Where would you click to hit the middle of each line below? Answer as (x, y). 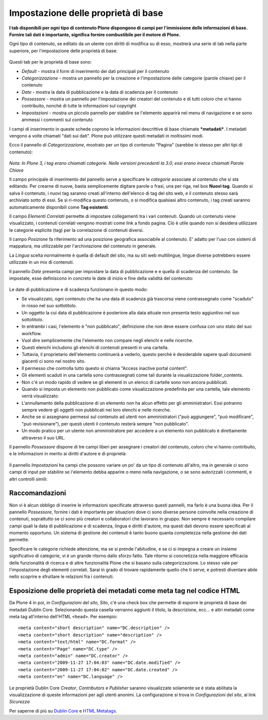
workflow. (32, 333)
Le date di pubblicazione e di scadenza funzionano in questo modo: (78, 289)
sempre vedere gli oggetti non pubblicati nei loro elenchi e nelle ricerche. (96, 410)
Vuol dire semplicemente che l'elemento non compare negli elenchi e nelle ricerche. (107, 341)
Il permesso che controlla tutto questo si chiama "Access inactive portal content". (105, 368)
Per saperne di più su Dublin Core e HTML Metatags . (63, 711)
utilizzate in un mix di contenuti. (41, 262)
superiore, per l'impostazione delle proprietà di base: (63, 51)
